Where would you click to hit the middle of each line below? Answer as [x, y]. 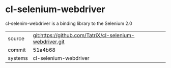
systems [18, 58]
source [16, 38]
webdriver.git [49, 42]
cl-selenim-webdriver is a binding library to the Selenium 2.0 [69, 23]
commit [17, 50]
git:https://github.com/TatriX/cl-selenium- [84, 35]
